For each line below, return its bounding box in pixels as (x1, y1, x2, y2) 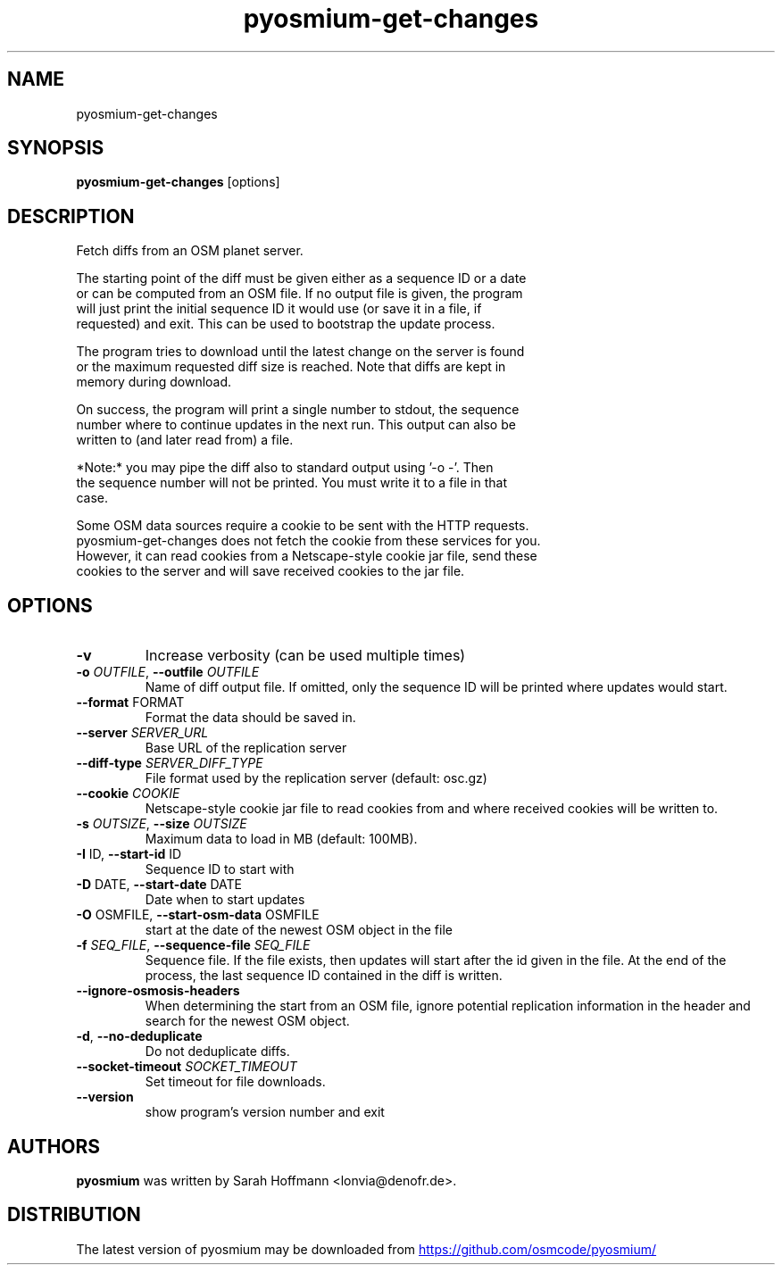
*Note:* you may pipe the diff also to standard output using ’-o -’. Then (76, 460, 494, 476)
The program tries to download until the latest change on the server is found (76, 344, 525, 360)
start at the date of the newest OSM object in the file (145, 922, 453, 938)
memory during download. (76, 374, 232, 390)
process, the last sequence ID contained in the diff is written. (145, 968, 503, 984)
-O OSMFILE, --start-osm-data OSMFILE (76, 907, 320, 923)
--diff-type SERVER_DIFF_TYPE (76, 755, 263, 771)
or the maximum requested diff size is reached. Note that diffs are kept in (76, 359, 506, 375)
